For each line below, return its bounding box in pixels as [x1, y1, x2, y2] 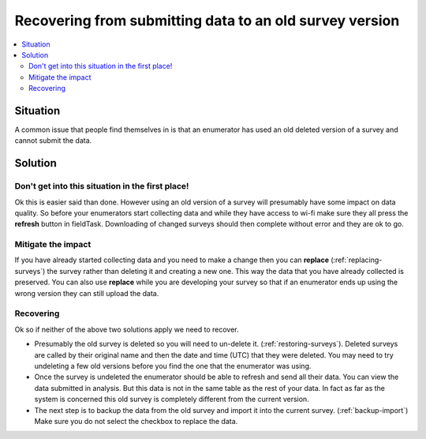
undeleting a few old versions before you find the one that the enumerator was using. [34, 361, 312, 370]
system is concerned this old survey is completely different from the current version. [34, 395, 309, 404]
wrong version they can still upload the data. [14, 288, 159, 298]
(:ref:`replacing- [330, 255, 383, 265]
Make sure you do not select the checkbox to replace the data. [34, 416, 238, 426]
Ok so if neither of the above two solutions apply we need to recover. [14, 325, 240, 334]
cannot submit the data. [14, 136, 92, 145]
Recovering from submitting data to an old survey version [14, 12, 400, 29]
